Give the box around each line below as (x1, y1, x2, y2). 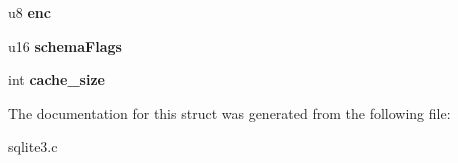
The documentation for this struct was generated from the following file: (8, 102, 451, 123)
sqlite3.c (8, 136, 58, 157)
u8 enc (8, 2, 51, 22)
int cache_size (8, 69, 105, 90)
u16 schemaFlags (8, 35, 122, 56)
